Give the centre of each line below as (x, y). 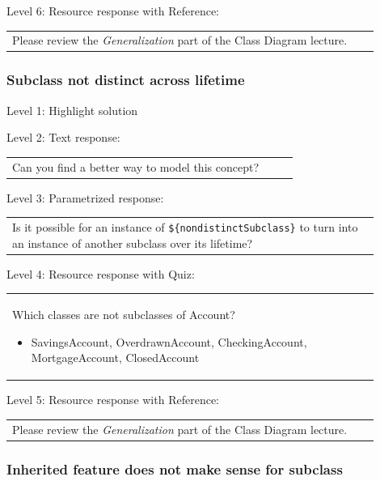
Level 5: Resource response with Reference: (113, 400)
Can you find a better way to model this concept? (135, 166)
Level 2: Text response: (63, 137)
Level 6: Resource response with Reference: (113, 11)
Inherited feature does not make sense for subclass (175, 468)
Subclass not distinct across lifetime (126, 80)
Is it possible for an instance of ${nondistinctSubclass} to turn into (185, 227)
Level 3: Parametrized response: (85, 197)
